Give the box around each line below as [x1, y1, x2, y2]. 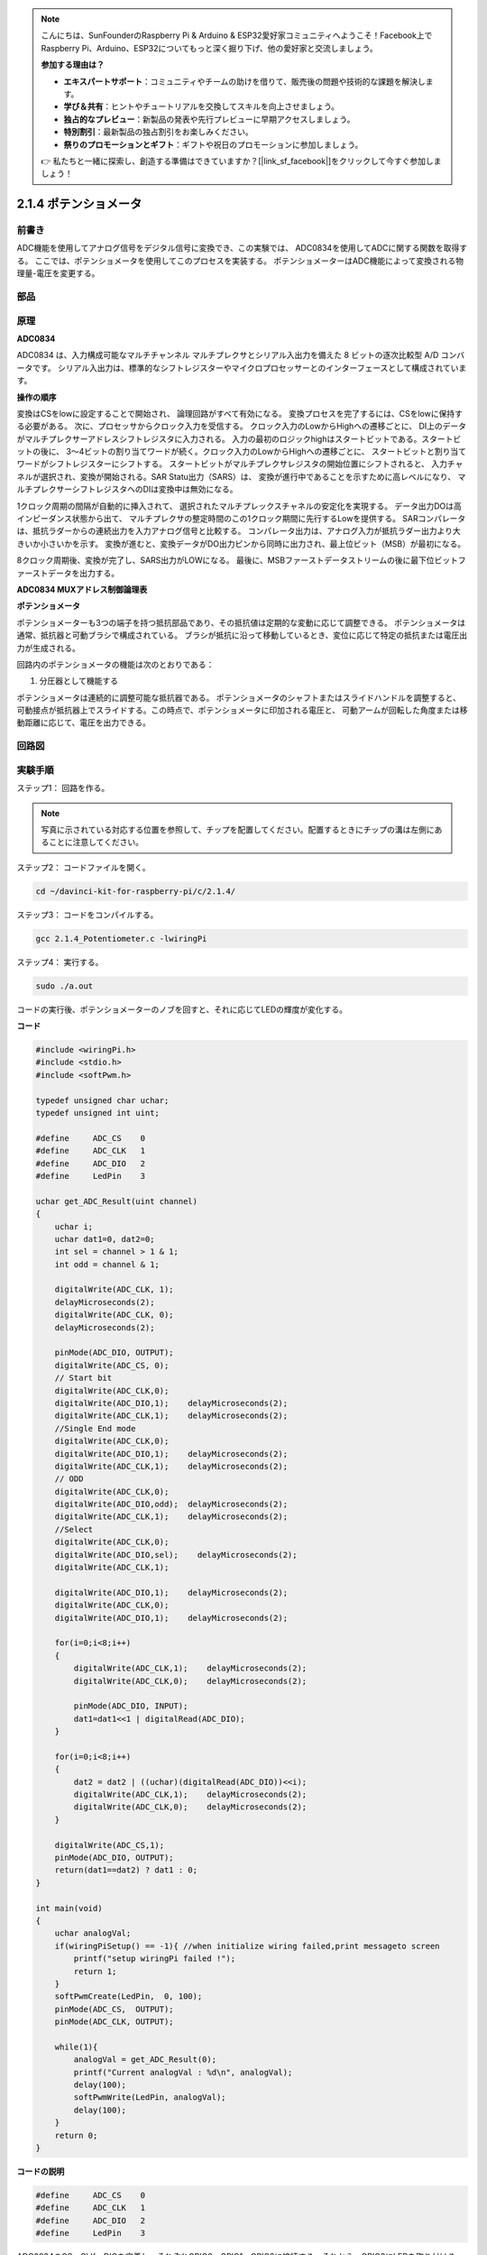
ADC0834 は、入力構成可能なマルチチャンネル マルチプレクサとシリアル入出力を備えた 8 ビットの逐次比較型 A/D [16, 350, 439, 361]
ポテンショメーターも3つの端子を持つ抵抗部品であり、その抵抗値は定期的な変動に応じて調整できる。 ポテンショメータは [16, 617, 466, 628]
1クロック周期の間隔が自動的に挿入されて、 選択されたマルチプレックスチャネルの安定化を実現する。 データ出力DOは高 [16, 501, 462, 511]
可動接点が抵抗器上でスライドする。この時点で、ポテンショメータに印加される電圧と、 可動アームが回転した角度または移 [16, 704, 468, 716]
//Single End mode [54, 1423, 136, 1433]
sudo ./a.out [35, 980, 94, 991]
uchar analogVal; [54, 1928, 132, 1938]
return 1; [73, 1966, 117, 1976]
